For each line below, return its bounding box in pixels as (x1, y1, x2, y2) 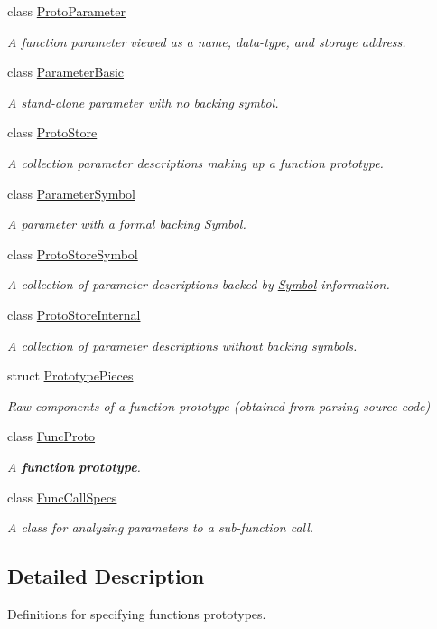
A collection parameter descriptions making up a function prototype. (7, 153, 384, 172)
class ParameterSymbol (7, 183, 135, 202)
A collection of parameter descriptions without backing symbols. (7, 335, 358, 354)
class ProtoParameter (7, 2, 126, 20)
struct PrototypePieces (7, 366, 134, 385)
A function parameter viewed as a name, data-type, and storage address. (7, 32, 406, 51)
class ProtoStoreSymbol (7, 244, 138, 263)
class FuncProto (7, 427, 96, 446)
